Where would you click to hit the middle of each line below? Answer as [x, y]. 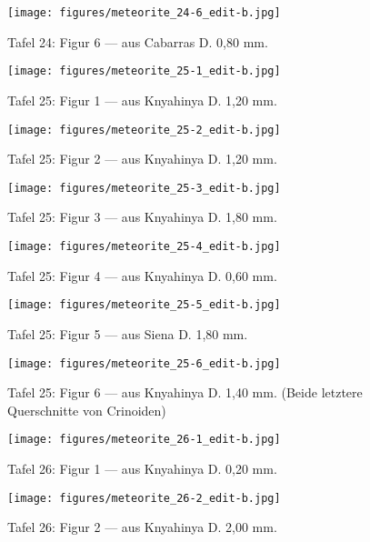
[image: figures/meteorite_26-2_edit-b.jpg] [144, 498]
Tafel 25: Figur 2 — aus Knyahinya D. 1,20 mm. [142, 159]
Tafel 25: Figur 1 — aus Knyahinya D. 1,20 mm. [142, 100]
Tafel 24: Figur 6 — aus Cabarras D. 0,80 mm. [138, 41]
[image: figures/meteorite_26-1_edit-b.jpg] [144, 440]
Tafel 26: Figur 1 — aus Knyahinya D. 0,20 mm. [142, 468]
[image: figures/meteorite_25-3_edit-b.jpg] [144, 188]
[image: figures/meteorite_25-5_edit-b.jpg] [144, 305]
